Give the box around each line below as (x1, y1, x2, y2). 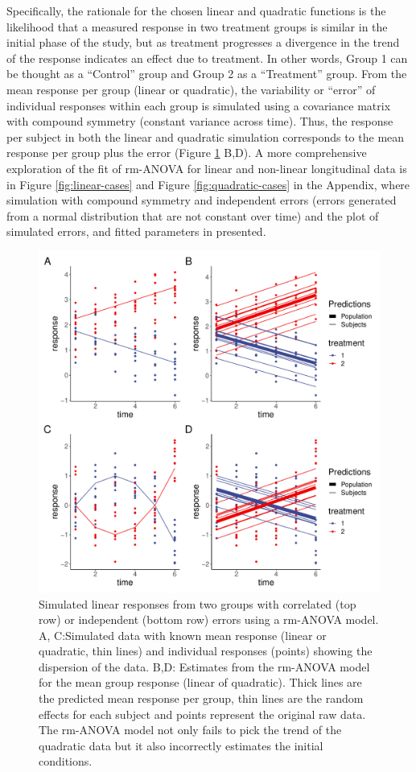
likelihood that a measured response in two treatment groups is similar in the (6, 18, 388, 35)
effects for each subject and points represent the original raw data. (39, 705, 366, 722)
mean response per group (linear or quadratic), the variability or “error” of (6, 81, 376, 97)
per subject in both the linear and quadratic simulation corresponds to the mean (6, 128, 405, 145)
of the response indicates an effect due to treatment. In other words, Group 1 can (6, 49, 408, 66)
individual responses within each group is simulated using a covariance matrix (6, 97, 391, 114)
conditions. (39, 753, 93, 770)
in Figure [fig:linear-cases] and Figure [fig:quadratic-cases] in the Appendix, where (6, 175, 410, 192)
